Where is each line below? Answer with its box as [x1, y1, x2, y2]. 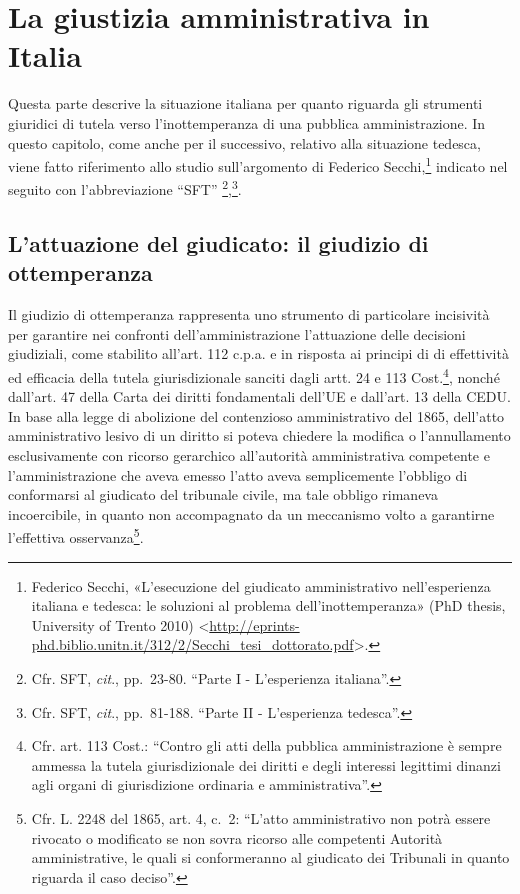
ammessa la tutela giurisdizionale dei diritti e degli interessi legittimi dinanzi [31, 754, 501, 775]
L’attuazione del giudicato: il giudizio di [8, 227, 429, 258]
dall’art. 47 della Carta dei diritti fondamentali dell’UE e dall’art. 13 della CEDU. [8, 386, 511, 407]
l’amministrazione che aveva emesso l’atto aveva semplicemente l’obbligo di [8, 464, 468, 485]
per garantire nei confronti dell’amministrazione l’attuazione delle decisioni [8, 323, 466, 344]
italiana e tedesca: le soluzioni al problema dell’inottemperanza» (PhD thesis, [31, 595, 506, 616]
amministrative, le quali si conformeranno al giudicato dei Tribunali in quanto [31, 847, 510, 868]
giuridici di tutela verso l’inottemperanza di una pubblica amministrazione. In [8, 112, 486, 133]
